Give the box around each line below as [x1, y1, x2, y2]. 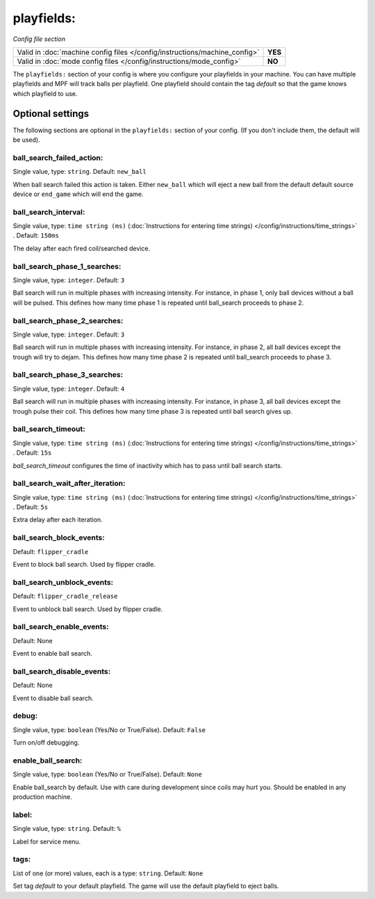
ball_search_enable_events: [12, 622, 109, 632]
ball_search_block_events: [12, 533, 105, 542]
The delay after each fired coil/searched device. [12, 244, 151, 252]
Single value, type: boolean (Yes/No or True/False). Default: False [12, 725, 206, 734]
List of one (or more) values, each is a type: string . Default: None [12, 869, 203, 877]
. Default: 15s [12, 448, 52, 457]
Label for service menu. [12, 837, 81, 845]
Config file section [12, 35, 66, 43]
